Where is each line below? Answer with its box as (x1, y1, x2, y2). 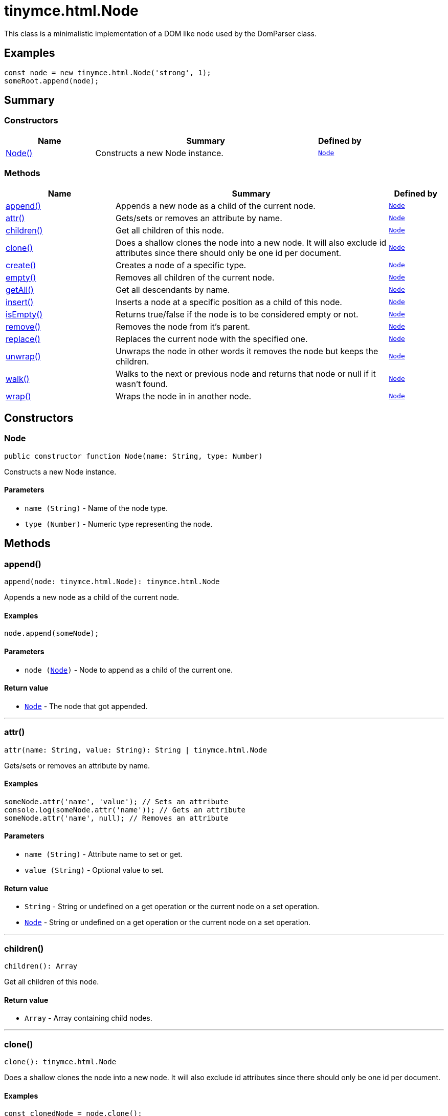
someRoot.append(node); (4, 76, 99, 85)
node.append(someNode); (4, 629, 99, 638)
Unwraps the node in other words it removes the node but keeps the (116, 346, 378, 356)
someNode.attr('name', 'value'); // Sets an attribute (4, 797, 229, 806)
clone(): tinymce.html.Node (4, 1058, 117, 1066)
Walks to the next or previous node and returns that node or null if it (116, 368, 376, 379)
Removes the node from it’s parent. (116, 321, 250, 332)
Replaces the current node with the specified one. (116, 333, 308, 344)
